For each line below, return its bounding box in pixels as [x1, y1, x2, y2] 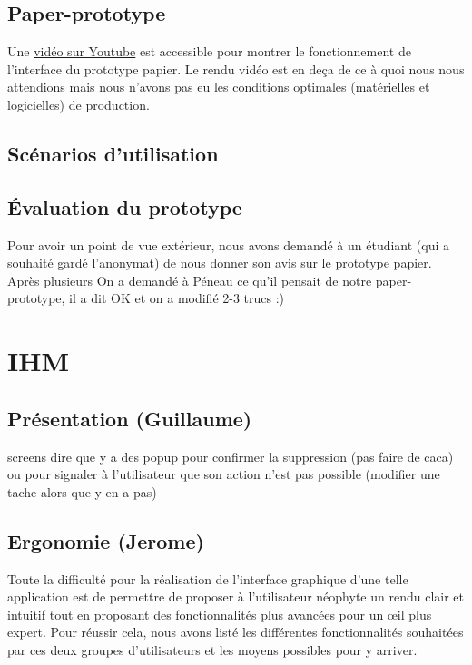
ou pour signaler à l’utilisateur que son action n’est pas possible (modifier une [7, 465, 440, 484]
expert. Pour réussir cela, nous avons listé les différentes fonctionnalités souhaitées [7, 622, 464, 641]
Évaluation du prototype [7, 192, 242, 220]
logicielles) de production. [7, 94, 150, 113]
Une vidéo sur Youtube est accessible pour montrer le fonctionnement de [7, 42, 411, 61]
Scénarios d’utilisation [7, 139, 219, 167]
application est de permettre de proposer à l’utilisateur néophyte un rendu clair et [7, 587, 464, 606]
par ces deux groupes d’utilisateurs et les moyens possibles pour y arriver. [7, 640, 418, 659]
